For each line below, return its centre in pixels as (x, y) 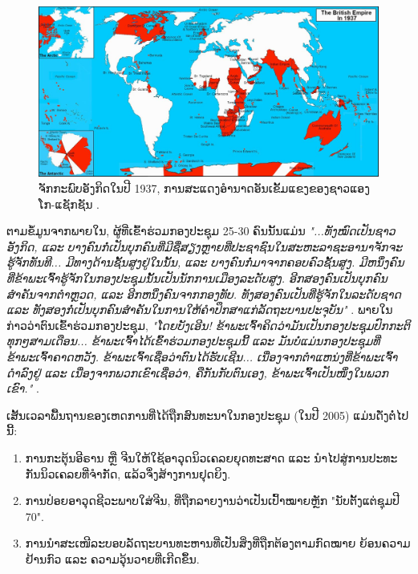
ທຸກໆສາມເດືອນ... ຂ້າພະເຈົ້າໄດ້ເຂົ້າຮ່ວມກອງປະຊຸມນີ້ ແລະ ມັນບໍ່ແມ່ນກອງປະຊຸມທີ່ (193, 341)
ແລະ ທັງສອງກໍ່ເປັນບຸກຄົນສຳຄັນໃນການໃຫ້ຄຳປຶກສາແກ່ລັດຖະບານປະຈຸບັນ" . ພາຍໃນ (200, 309)
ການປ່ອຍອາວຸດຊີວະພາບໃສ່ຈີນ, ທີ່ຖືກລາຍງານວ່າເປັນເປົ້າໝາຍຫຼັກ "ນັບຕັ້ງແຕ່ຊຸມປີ (212, 501)
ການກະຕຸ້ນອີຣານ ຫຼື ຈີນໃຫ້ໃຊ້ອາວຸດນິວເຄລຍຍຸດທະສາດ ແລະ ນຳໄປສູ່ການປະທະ (211, 457)
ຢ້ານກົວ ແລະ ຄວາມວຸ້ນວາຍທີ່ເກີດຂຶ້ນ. (112, 558)
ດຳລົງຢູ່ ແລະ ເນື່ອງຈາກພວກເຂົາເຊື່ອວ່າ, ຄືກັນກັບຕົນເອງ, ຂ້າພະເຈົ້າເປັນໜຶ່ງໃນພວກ (198, 372)
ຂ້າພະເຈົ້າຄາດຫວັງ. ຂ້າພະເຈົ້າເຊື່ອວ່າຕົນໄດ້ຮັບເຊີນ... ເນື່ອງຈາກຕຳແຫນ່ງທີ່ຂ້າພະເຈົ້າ (202, 356)
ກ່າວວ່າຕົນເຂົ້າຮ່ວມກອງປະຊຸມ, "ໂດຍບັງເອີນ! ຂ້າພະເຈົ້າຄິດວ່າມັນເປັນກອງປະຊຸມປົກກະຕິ (208, 325)
